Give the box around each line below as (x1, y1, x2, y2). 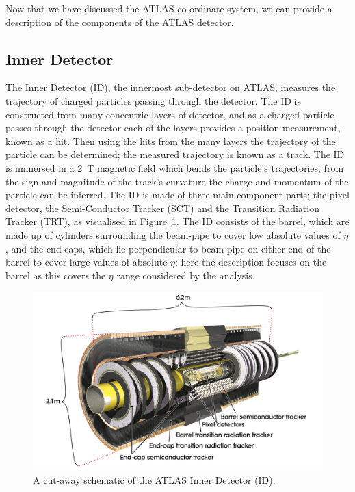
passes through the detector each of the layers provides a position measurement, (5, 120, 341, 135)
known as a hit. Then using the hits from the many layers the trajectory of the (5, 133, 336, 148)
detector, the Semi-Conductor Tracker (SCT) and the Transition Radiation (5, 200, 319, 215)
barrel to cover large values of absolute (5, 255, 168, 269)
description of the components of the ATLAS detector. (5, 14, 234, 29)
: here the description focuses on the (174, 255, 327, 269)
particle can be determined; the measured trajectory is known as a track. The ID (5, 147, 345, 161)
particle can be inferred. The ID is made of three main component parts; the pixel (5, 187, 350, 202)
